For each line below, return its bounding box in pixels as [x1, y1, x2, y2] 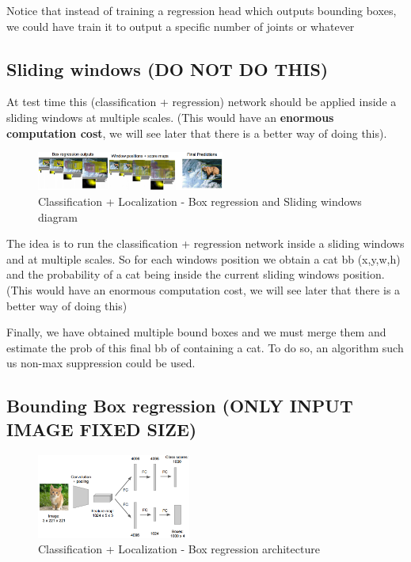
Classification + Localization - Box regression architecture [38, 541, 320, 557]
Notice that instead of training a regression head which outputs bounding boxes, [6, 2, 397, 18]
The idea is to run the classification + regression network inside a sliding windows [6, 235, 405, 252]
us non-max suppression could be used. [6, 355, 196, 371]
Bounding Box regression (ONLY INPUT [6, 393, 353, 418]
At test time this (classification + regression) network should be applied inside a [6, 93, 397, 110]
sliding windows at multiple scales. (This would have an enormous [6, 108, 334, 125]
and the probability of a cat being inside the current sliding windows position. [6, 266, 385, 283]
